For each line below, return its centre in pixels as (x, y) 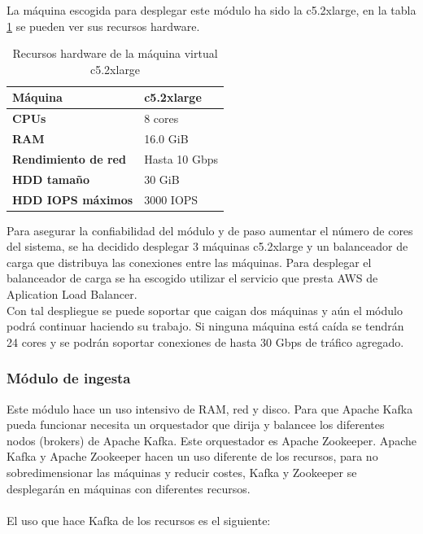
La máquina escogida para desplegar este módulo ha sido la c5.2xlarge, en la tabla (211, 10)
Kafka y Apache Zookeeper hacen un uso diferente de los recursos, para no (192, 456)
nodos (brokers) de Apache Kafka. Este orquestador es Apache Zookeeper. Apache (211, 440)
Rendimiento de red (69, 158)
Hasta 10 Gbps (181, 158)
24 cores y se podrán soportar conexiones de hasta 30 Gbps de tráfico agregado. (205, 341)
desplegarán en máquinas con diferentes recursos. (129, 488)
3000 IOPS (171, 199)
